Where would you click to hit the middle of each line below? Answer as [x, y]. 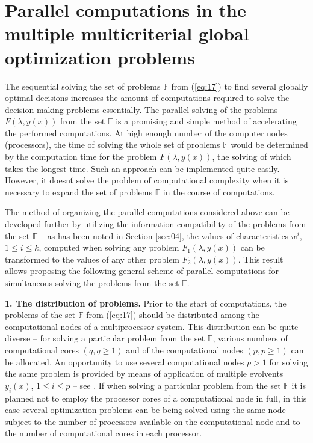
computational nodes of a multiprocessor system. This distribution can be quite [152, 326]
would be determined [269, 145]
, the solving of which [252, 157]
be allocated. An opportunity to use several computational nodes [125, 362]
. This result [261, 259]
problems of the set [40, 315]
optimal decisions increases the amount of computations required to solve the [147, 98]
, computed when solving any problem [109, 247]
